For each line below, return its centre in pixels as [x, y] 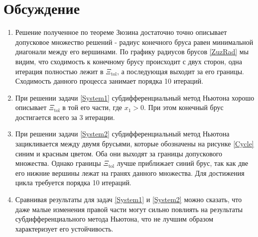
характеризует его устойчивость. [64, 228]
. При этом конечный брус [184, 107]
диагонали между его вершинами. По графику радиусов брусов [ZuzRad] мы [132, 52]
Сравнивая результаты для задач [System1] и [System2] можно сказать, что [129, 199]
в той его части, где [92, 107]
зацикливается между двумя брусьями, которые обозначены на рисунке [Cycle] [134, 144]
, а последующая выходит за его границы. [180, 71]
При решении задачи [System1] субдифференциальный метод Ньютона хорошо [135, 97]
